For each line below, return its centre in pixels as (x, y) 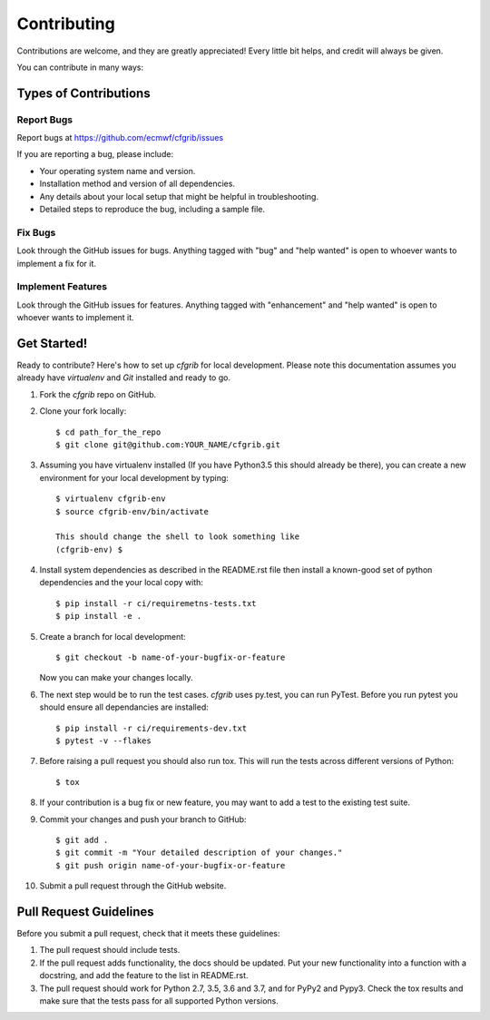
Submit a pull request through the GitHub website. (133, 886)
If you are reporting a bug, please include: (95, 154)
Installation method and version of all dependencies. (137, 184)
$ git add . (82, 840)
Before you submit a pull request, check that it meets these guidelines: (148, 934)
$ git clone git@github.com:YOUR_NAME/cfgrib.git (168, 444)
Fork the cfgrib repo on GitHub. (98, 394)
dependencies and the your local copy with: (122, 583)
